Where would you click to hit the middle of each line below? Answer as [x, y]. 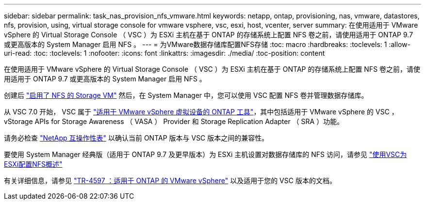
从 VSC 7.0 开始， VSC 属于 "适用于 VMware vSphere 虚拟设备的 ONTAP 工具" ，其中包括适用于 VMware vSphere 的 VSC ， [201, 112]
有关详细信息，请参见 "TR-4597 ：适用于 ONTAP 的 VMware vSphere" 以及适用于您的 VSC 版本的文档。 [170, 180]
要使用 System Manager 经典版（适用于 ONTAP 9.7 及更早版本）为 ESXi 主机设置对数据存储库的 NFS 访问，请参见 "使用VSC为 [205, 154]
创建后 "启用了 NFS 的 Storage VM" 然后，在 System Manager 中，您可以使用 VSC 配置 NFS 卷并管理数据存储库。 [186, 95]
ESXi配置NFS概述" [33, 164]
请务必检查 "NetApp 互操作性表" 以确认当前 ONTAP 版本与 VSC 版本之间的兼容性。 [136, 138]
